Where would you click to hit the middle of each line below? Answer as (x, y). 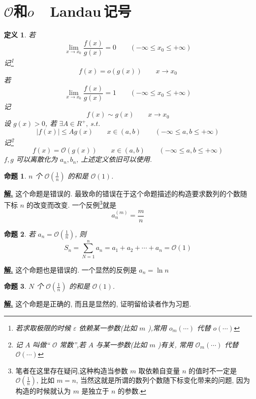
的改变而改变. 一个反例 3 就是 (71, 204)
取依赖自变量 (159, 370)
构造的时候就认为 (43, 391)
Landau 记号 (91, 11)
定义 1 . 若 (20, 35)
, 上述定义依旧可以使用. (114, 159)
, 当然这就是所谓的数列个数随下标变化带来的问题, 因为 (163, 380)
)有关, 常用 (175, 344)
